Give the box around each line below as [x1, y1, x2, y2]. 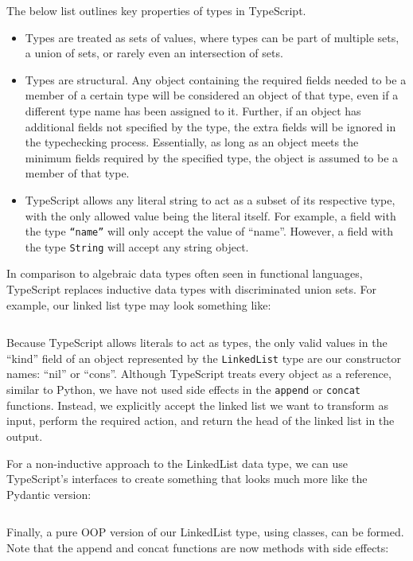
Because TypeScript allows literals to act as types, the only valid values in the [6, 334, 388, 351]
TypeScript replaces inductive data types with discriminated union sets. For [6, 281, 377, 298]
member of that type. [25, 165, 130, 181]
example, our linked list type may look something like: [6, 296, 271, 313]
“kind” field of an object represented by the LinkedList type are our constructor [6, 349, 401, 366]
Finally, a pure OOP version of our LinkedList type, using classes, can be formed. [6, 524, 404, 540]
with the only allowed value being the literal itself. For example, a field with [25, 207, 396, 224]
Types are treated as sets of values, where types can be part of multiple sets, [25, 29, 399, 45]
